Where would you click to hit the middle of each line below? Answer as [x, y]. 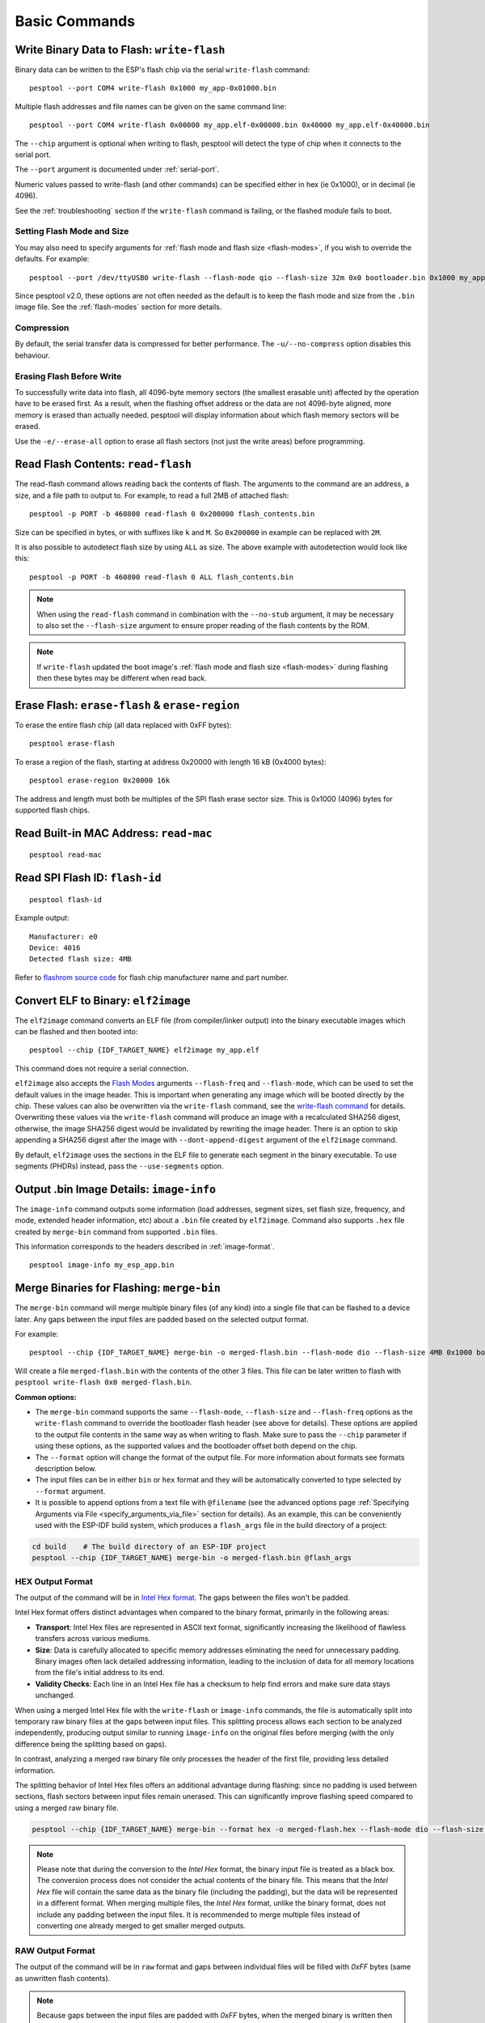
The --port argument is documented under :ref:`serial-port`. [117, 169]
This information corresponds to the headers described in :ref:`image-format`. [145, 1247]
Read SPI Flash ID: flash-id [88, 878]
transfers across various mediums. [93, 1639]
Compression [42, 328]
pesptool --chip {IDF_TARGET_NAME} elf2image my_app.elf [145, 1050]
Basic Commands [75, 21]
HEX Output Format [54, 1581]
